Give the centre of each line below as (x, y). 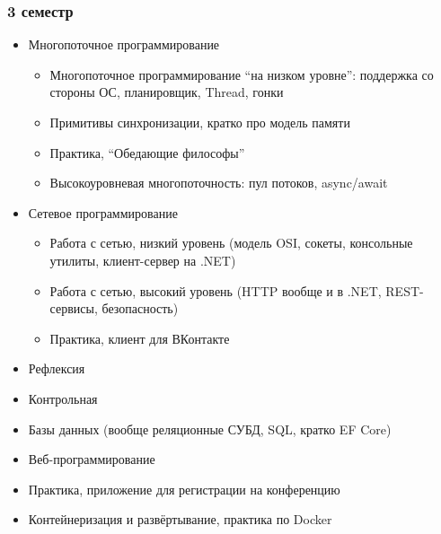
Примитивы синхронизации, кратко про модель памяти (200, 122)
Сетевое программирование (103, 212)
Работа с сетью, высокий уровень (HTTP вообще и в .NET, (216, 290)
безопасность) (140, 308)
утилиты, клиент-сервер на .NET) (143, 260)
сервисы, (74, 308)
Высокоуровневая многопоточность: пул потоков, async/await (219, 183)
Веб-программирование (92, 459)
